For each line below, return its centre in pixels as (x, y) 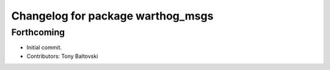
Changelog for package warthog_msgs (112, 16)
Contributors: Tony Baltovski (62, 56)
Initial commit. (44, 47)
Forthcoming (38, 32)
